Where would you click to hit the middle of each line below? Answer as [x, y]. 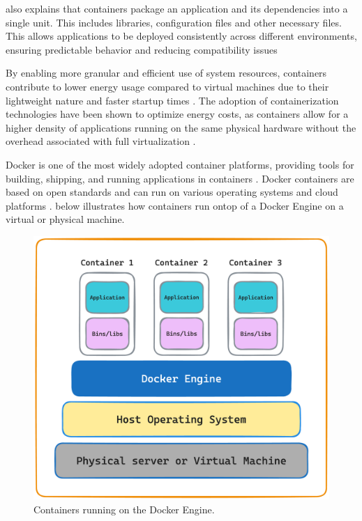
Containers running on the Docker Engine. [124, 509]
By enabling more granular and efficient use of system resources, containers [166, 73]
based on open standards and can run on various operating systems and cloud [172, 192]
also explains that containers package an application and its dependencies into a [177, 8]
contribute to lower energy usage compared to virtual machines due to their [167, 86]
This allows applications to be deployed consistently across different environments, [181, 36]
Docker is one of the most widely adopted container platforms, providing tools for [180, 164]
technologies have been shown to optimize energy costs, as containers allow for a [177, 114]
